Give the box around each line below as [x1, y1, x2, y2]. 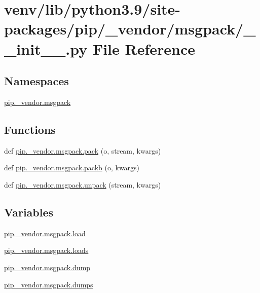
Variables [4, 204, 54, 219]
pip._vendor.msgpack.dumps [4, 279, 93, 289]
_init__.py [4, 38, 88, 59]
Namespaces [4, 73, 69, 89]
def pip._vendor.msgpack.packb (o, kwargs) [4, 162, 140, 173]
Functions [4, 121, 56, 137]
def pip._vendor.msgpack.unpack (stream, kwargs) [4, 179, 161, 190]
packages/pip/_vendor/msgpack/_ [4, 18, 256, 39]
